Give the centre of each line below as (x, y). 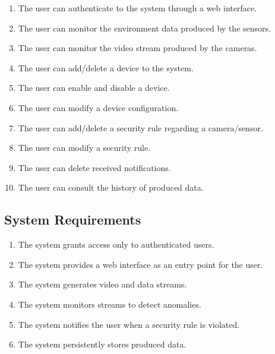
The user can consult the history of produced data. (111, 187)
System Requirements (73, 219)
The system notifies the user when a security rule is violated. (129, 324)
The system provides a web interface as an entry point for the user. (140, 264)
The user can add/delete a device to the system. (106, 67)
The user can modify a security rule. (84, 148)
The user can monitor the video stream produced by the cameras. (137, 48)
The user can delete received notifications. (94, 167)
